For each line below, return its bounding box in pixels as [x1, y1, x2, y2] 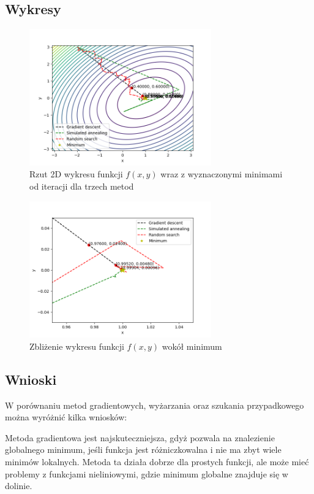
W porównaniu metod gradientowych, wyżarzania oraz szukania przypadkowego [5, 398, 304, 411]
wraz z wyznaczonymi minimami [160, 168, 283, 180]
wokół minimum [162, 339, 222, 352]
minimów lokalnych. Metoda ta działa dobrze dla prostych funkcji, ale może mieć [5, 455, 309, 468]
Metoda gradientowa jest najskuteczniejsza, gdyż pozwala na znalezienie [5, 431, 275, 444]
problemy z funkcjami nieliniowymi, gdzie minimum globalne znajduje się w [5, 467, 288, 480]
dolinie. [5, 479, 32, 492]
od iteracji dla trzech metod [29, 179, 134, 192]
